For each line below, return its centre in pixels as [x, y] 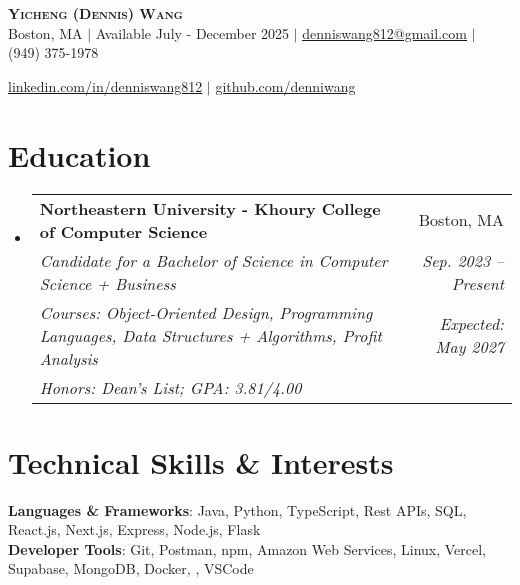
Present [477, 283]
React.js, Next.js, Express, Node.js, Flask [134, 529]
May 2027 [469, 346]
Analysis [68, 358]
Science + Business [107, 283]
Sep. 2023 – [463, 260]
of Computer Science [123, 231]
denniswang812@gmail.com [384, 32]
